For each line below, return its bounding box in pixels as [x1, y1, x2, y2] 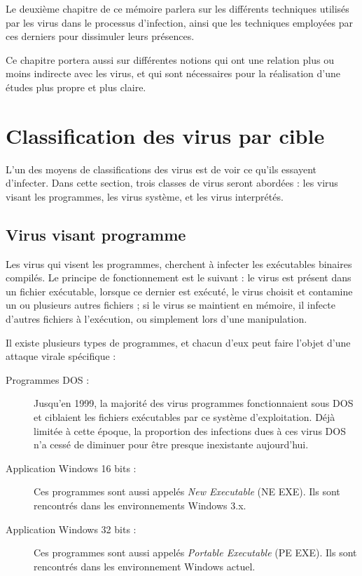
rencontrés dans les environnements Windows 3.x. [34, 497, 246, 512]
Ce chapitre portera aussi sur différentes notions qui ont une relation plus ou [6, 52, 334, 67]
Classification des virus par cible [6, 121, 325, 149]
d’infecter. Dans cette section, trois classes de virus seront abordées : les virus [6, 175, 338, 190]
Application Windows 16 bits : [6, 460, 137, 475]
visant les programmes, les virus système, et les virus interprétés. [6, 189, 284, 203]
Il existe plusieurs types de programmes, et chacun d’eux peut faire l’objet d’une [6, 335, 351, 349]
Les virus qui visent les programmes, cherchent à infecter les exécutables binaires [6, 256, 352, 271]
